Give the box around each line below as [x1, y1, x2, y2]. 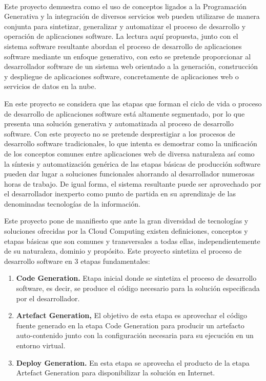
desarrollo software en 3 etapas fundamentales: [4, 255, 150, 266]
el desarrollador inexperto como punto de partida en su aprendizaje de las [4, 188, 236, 199]
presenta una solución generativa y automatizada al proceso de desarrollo [4, 118, 234, 129]
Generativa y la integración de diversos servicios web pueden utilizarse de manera [4, 11, 260, 21]
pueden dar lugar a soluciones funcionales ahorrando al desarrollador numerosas [4, 168, 255, 179]
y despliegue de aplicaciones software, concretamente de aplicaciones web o [4, 71, 239, 81]
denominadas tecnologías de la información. [4, 198, 140, 209]
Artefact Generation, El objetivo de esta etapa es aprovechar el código [16, 310, 248, 321]
